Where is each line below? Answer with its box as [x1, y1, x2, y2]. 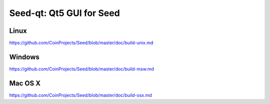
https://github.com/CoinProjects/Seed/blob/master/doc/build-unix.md [9, 40, 153, 46]
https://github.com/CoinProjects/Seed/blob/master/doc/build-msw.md [9, 65, 154, 72]
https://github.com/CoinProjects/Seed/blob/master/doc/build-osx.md [9, 92, 152, 98]
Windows [9, 52, 39, 61]
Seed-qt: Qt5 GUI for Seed [9, 7, 120, 18]
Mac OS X [9, 79, 41, 87]
